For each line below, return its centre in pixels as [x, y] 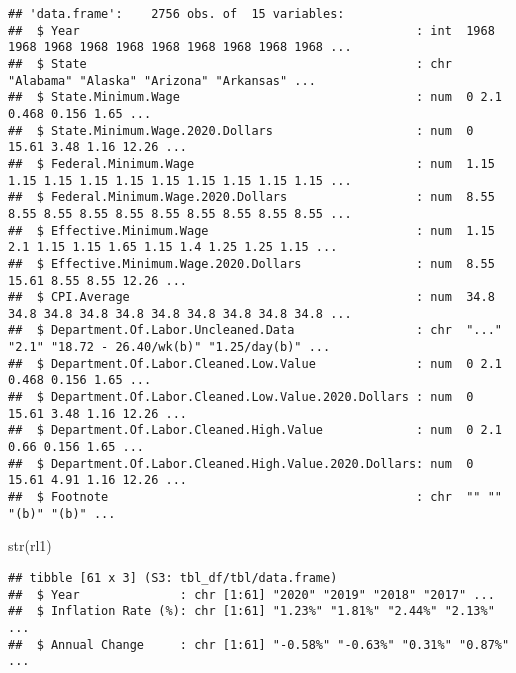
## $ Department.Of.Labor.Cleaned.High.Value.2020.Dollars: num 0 [241, 463]
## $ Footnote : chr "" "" [255, 497]
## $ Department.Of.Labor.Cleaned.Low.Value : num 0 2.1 [255, 363]
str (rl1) [30, 545]
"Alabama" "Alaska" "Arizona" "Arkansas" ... [162, 80]
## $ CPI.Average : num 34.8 [251, 297]
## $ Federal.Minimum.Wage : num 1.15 [251, 163]
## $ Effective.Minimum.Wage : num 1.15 [251, 230]
